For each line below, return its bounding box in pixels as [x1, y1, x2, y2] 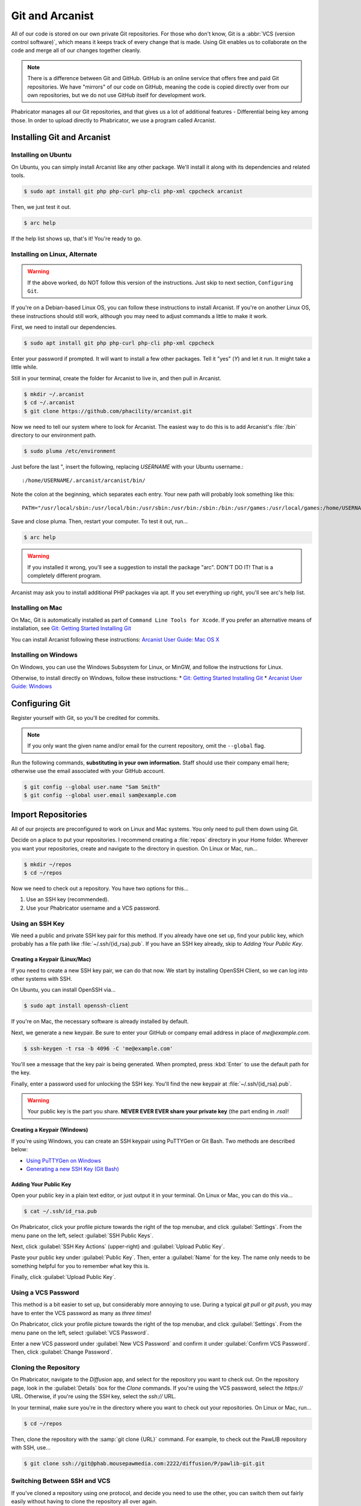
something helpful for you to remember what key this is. [11, 1262, 150, 1269]
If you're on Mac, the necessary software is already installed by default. [11, 1018, 189, 1025]
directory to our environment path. [11, 431, 96, 439]
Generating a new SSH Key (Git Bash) [26, 1165, 120, 1172]
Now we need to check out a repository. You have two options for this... [11, 884, 189, 892]
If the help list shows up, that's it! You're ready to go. [11, 235, 142, 242]
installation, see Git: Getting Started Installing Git [11, 625, 132, 632]
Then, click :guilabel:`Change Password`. [11, 1348, 113, 1355]
